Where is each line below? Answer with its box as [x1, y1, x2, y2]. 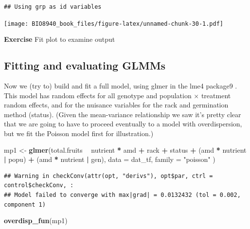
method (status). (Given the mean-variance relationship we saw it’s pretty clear [4, 109, 241, 119]
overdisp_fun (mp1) [4, 215, 68, 226]
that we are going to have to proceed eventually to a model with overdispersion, [4, 119, 242, 129]
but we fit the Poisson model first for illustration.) [4, 128, 154, 139]
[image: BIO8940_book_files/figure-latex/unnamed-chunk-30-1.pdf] [4, 20, 224, 27]
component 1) [4, 201, 46, 208]
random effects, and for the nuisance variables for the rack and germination [4, 100, 229, 110]
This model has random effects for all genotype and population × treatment [4, 90, 231, 100]
